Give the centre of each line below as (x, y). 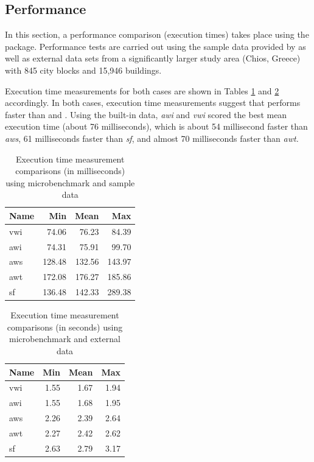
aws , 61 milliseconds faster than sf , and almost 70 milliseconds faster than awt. (152, 138)
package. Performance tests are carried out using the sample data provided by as (155, 46)
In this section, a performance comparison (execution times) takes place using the (157, 34)
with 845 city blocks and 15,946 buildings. (83, 70)
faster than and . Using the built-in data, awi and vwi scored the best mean (146, 114)
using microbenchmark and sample (70, 182)
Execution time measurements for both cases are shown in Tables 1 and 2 (142, 90)
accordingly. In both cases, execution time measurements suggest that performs (153, 103)
